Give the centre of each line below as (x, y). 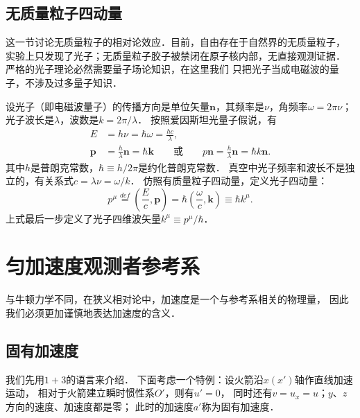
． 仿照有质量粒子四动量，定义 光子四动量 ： (229, 181)
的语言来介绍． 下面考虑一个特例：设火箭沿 (165, 379)
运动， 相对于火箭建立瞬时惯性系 (80, 393)
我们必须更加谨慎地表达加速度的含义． (93, 313)
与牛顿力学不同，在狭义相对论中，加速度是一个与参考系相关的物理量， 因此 (177, 299)
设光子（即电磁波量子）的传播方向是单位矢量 (108, 106)
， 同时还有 (246, 393)
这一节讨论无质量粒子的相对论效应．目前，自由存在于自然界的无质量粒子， (175, 42)
